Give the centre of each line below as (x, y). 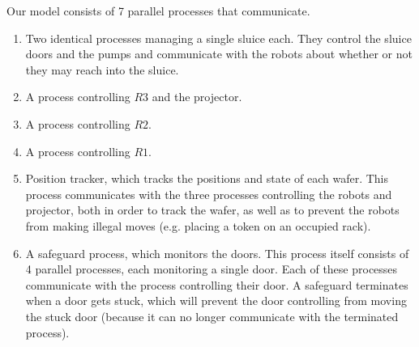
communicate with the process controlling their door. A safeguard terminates (217, 284)
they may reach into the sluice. (102, 69)
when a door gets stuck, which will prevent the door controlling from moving (216, 300)
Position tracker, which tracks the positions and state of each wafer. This (207, 178)
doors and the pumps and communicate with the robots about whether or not (219, 54)
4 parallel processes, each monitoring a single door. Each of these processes (212, 269)
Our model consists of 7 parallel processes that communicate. (158, 11)
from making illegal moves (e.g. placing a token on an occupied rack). (198, 225)
